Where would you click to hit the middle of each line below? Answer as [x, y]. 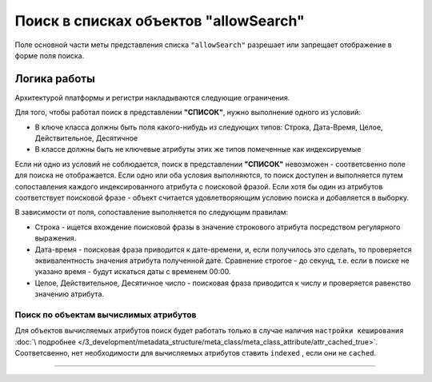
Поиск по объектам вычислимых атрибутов [106, 314]
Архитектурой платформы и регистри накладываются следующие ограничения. [152, 97]
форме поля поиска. [50, 55]
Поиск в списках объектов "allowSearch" [160, 21]
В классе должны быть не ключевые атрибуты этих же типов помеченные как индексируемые [198, 149]
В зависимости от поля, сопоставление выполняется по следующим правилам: [152, 213]
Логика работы [55, 79]
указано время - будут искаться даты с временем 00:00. [133, 272]
